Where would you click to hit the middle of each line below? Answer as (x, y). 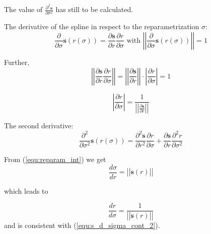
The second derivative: (39, 126)
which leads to (26, 190)
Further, (17, 62)
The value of (23, 9)
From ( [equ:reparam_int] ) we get (55, 159)
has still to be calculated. (94, 9)
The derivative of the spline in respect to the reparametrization (102, 26)
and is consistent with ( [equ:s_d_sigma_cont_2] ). (82, 225)
